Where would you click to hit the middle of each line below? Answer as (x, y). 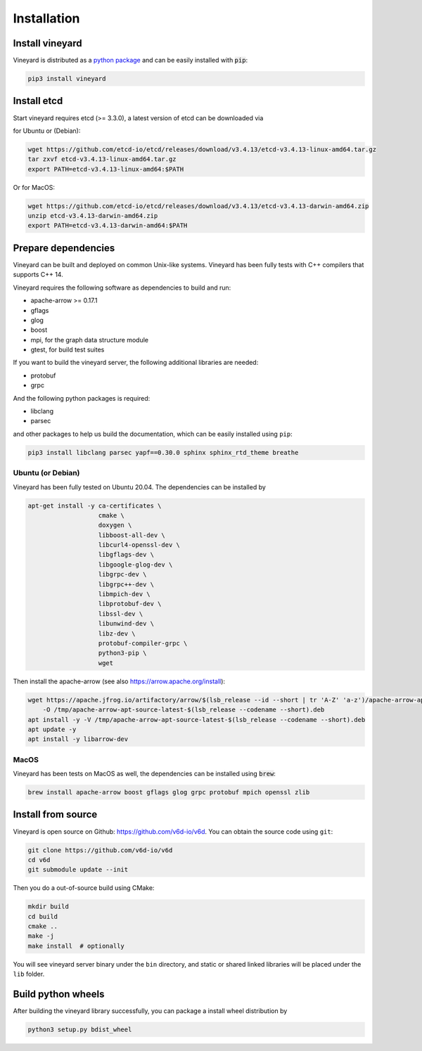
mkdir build (49, 907)
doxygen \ (115, 525)
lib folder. (29, 974)
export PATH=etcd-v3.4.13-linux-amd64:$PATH (106, 169)
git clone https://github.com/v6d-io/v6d (100, 850)
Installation (46, 18)
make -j (41, 936)
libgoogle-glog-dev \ (135, 565)
